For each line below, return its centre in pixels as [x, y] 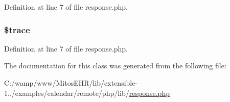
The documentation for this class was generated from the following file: [115, 66]
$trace [17, 29]
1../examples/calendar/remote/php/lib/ [67, 93]
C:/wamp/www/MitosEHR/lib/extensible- [71, 83]
